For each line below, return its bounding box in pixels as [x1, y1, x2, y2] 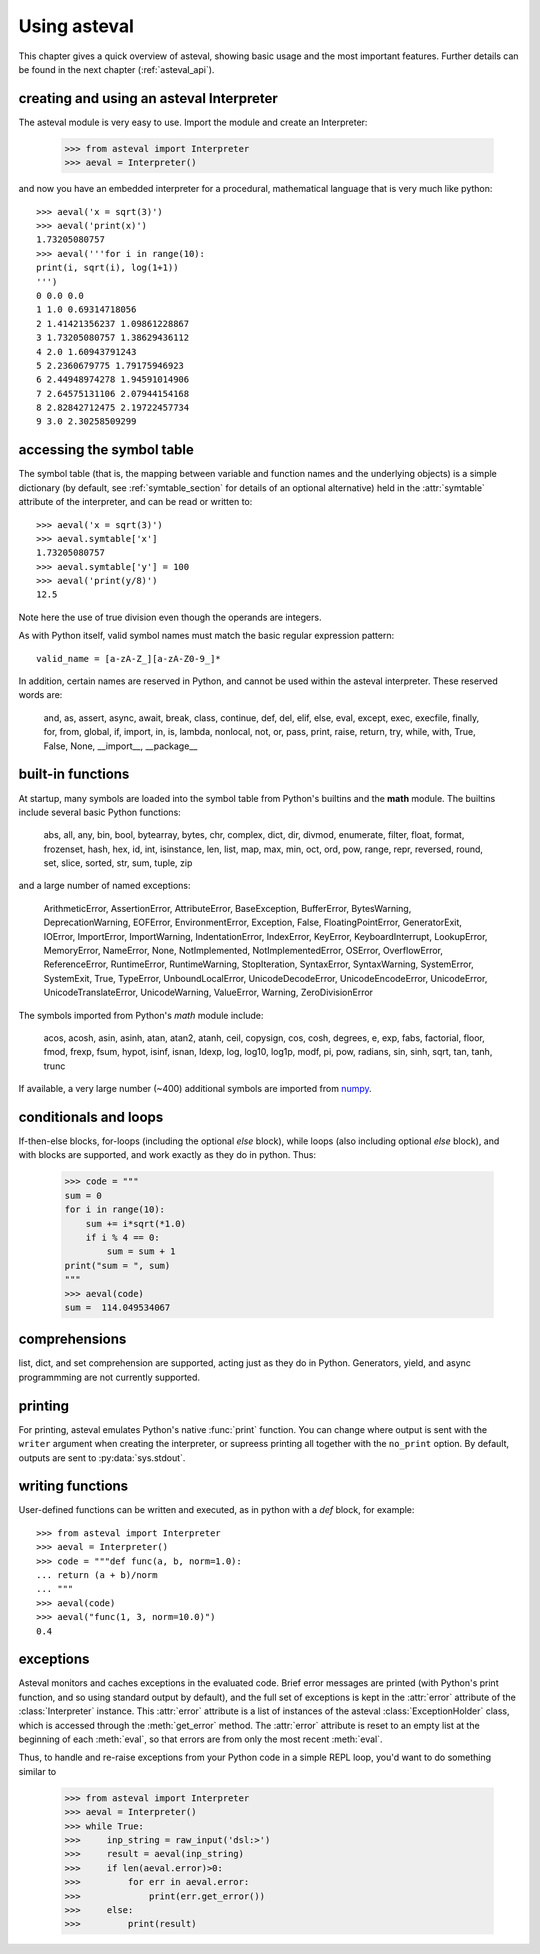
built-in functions [18, 766, 130, 783]
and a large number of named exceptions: [18, 880, 191, 892]
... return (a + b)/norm [36, 1570, 158, 1580]
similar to [18, 1765, 57, 1777]
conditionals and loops [18, 1108, 164, 1125]
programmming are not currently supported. [18, 1371, 200, 1383]
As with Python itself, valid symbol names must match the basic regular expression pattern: [18, 630, 395, 642]
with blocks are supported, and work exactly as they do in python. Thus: [18, 1149, 317, 1161]
